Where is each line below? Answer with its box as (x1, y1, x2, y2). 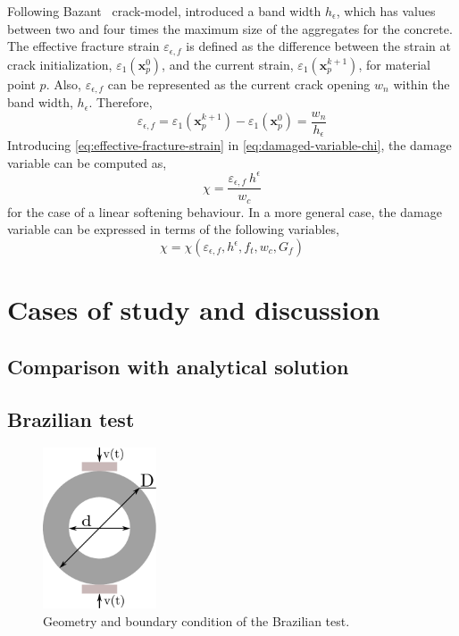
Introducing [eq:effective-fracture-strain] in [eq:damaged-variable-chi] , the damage (7, 136, 452, 155)
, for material (358, 54, 430, 73)
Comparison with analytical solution (7, 352, 349, 380)
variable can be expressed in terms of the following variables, (7, 220, 339, 238)
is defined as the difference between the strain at (186, 37, 451, 55)
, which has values (336, 2, 436, 20)
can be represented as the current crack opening (107, 74, 371, 93)
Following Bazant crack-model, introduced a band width (7, 2, 321, 20)
